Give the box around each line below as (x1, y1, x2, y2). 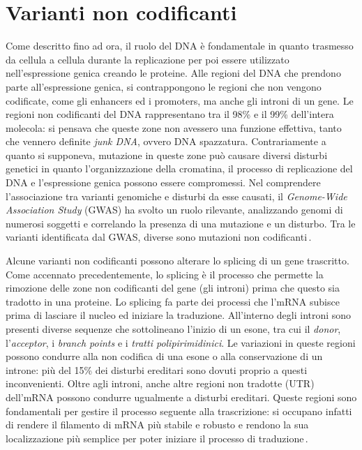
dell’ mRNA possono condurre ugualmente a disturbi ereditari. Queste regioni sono (6, 389, 357, 404)
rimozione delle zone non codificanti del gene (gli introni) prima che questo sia (6, 280, 340, 295)
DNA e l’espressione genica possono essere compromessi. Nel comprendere (6, 175, 321, 190)
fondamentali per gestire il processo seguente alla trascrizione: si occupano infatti (6, 403, 352, 418)
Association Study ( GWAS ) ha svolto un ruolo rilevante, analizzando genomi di (6, 202, 343, 217)
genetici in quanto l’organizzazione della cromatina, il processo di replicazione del (6, 161, 353, 176)
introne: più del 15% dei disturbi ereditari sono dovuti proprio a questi (6, 362, 308, 377)
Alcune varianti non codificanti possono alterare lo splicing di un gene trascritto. (6, 253, 349, 268)
